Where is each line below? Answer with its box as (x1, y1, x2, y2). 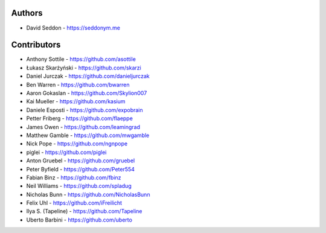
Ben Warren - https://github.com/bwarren (26, 81, 130, 88)
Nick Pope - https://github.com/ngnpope (26, 140, 128, 147)
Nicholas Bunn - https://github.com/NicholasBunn (26, 191, 150, 198)
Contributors (11, 40, 61, 50)
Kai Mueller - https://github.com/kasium (26, 98, 126, 105)
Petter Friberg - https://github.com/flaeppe (26, 115, 133, 122)
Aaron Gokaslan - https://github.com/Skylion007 (26, 89, 147, 97)
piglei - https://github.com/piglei (26, 148, 107, 156)
